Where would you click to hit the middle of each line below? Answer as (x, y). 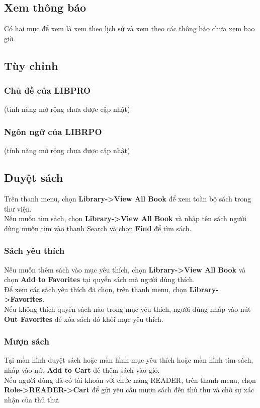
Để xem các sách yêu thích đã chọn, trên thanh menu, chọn (96, 289)
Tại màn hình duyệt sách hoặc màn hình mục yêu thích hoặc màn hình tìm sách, (129, 360)
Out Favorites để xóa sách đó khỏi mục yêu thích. (84, 319)
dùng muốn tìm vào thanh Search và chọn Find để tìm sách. (98, 228)
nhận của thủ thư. (32, 399)
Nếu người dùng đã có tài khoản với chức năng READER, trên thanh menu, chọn (130, 380)
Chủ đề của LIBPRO (48, 90)
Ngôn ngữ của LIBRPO (53, 131)
